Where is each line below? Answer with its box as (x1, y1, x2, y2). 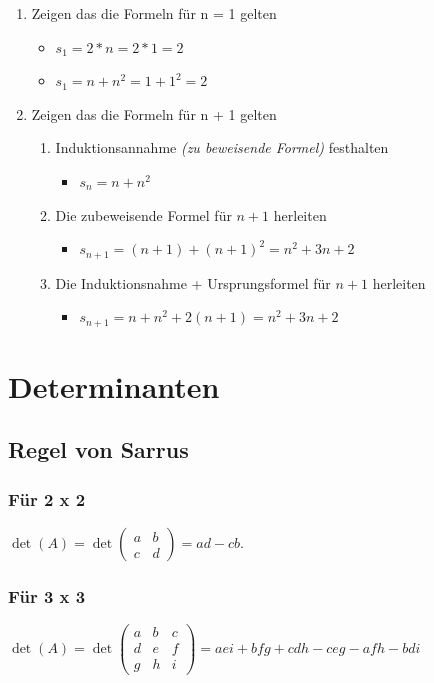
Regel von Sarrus (8, 434, 189, 465)
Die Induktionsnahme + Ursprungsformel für (55, 272, 331, 293)
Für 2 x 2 (8, 486, 86, 511)
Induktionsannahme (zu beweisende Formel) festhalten (55, 137, 389, 158)
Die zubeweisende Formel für (55, 204, 232, 225)
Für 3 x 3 (8, 583, 86, 608)
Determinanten (8, 365, 220, 406)
